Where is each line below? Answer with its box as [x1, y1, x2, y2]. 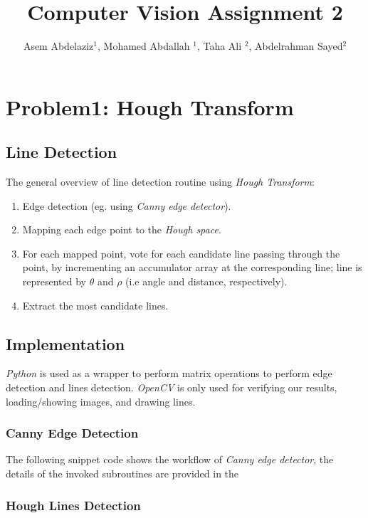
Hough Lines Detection [6, 496, 141, 514]
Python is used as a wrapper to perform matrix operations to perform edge [6, 366, 332, 381]
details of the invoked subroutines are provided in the [6, 466, 239, 481]
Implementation [6, 332, 125, 354]
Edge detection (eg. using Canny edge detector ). [22, 198, 231, 213]
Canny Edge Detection [6, 424, 139, 442]
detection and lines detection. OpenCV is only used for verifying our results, [6, 380, 337, 395]
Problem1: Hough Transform [6, 92, 294, 121]
